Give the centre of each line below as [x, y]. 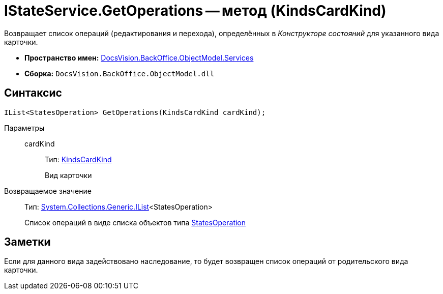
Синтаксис [33, 93]
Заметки [27, 242]
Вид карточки [68, 175]
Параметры [24, 128]
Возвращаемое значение [48, 191]
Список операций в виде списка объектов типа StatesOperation [135, 222]
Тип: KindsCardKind [78, 159]
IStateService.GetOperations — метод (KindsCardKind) [195, 11]
